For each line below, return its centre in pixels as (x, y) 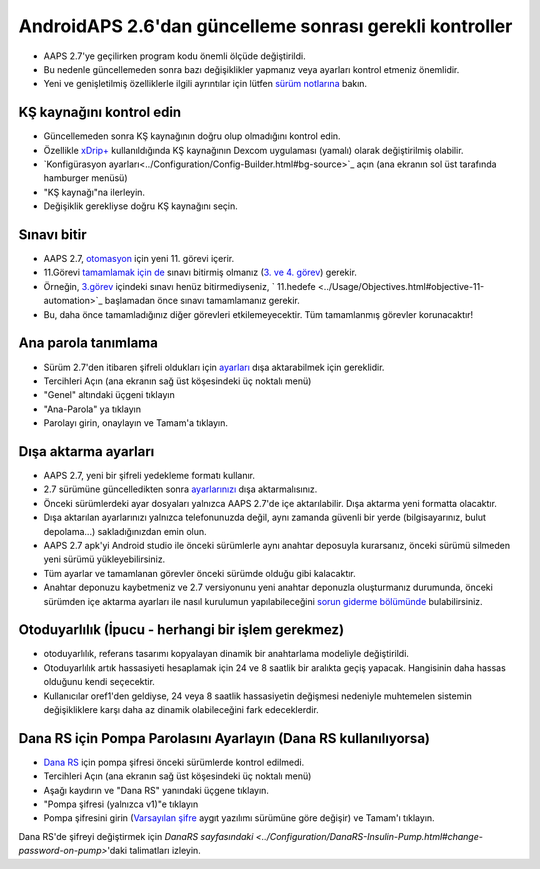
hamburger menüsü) (85, 178)
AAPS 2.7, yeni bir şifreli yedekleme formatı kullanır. (149, 476)
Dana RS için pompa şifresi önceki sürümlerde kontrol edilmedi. (174, 762)
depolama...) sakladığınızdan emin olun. (125, 531)
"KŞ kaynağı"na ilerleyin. (94, 192)
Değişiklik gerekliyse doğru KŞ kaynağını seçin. (141, 206)
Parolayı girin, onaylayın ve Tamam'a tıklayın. (136, 423)
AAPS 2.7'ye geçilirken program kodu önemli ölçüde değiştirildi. (174, 56)
